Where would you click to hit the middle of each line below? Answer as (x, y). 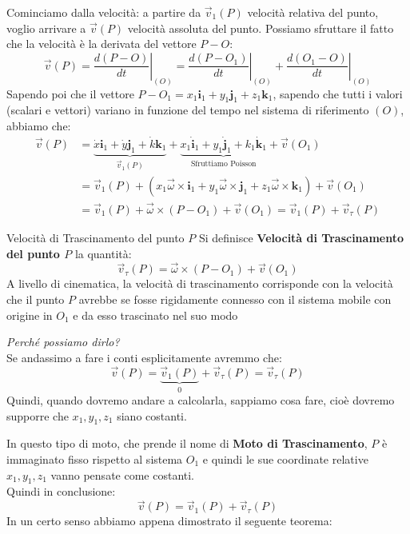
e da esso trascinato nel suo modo (155, 315)
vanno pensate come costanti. (123, 474)
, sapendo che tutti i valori (338, 93)
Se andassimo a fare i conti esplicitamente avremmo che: (144, 357)
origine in (30, 315)
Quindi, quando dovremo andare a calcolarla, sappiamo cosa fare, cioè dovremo (201, 400)
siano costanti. (152, 415)
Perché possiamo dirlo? (63, 342)
